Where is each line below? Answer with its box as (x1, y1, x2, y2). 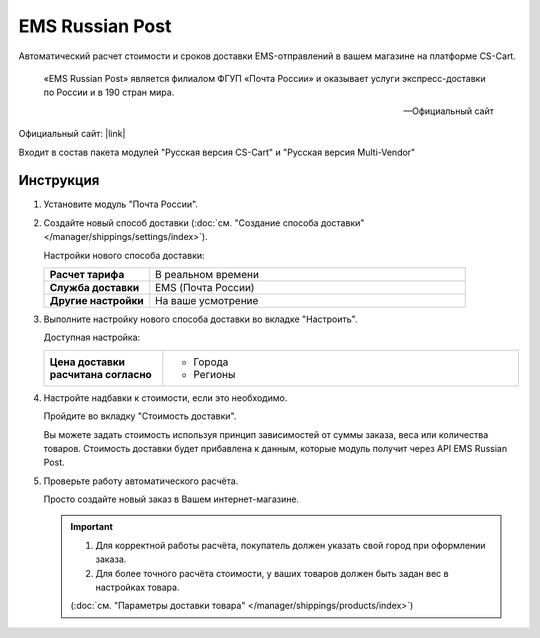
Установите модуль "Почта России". (43, 198, 199, 210)
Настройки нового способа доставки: (43, 249, 205, 261)
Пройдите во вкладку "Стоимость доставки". (43, 410, 237, 422)
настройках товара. (95, 581, 180, 594)
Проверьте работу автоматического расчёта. (43, 475, 239, 487)
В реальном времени (155, 267, 260, 281)
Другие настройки (49, 293, 144, 307)
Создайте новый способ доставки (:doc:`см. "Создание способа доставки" (43, 216, 365, 229)
